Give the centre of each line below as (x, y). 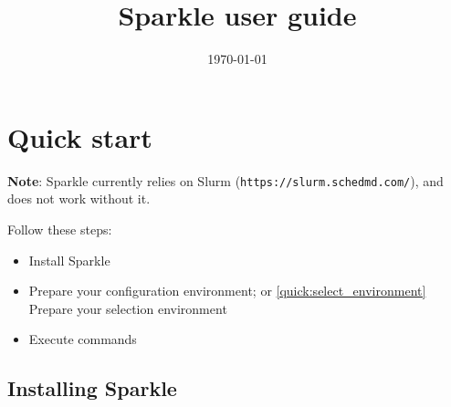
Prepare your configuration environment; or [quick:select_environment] (227, 291)
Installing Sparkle (92, 388)
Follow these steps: (60, 229)
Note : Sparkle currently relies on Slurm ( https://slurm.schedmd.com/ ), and (225, 180)
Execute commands (83, 339)
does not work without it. (79, 198)
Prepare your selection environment (128, 308)
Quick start (80, 136)
